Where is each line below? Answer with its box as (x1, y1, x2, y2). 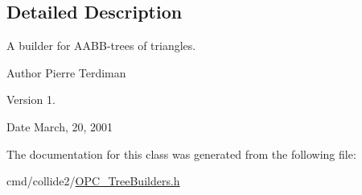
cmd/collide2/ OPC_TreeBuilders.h (6, 172, 180, 189)
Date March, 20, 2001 (6, 118, 113, 135)
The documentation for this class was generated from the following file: (6, 145, 356, 162)
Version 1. (6, 91, 56, 108)
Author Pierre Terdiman (6, 64, 126, 81)
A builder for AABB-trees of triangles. (6, 37, 196, 54)
